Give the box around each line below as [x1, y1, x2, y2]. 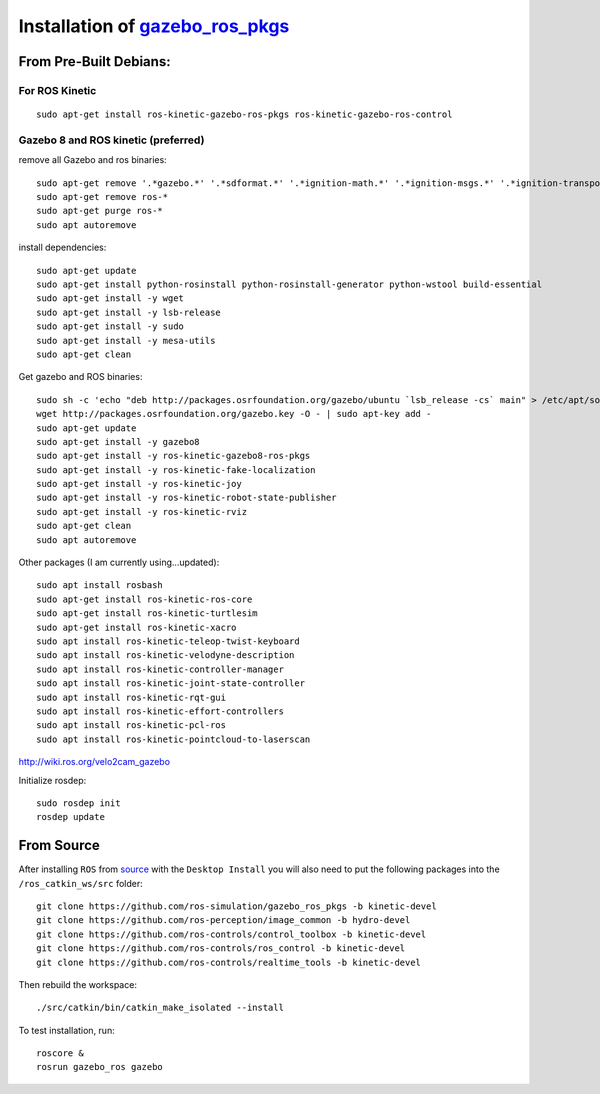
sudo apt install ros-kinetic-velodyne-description [36, 650, 295, 661]
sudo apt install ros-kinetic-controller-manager [36, 663, 285, 675]
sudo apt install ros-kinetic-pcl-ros [36, 720, 227, 731]
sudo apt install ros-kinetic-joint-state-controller [36, 678, 305, 689]
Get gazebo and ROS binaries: [18, 371, 143, 383]
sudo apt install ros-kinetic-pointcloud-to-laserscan [36, 733, 311, 745]
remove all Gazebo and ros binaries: [18, 154, 167, 166]
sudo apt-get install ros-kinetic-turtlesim [36, 608, 259, 619]
